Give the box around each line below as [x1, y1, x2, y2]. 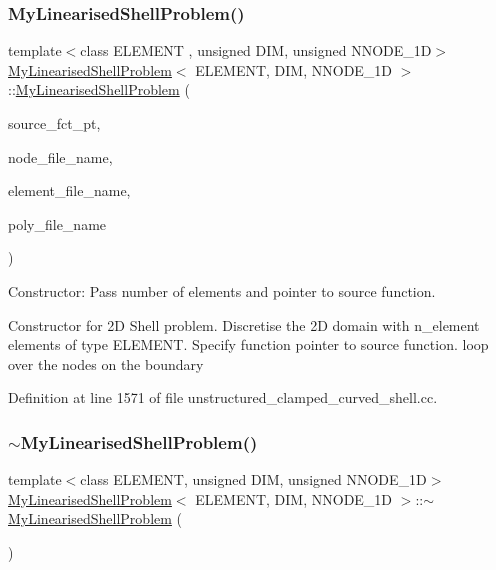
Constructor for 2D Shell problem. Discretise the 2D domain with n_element [8, 314, 480, 335]
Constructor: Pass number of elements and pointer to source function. [8, 280, 436, 301]
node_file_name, [8, 146, 113, 167]
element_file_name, [8, 180, 131, 201]
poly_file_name [8, 213, 107, 234]
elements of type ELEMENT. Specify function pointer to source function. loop [8, 334, 489, 355]
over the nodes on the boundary [8, 353, 204, 374]
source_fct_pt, [8, 113, 101, 133]
